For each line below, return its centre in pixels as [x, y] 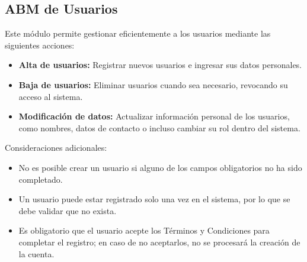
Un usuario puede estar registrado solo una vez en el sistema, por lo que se [154, 199]
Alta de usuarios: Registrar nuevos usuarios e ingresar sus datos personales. [160, 65]
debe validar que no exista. [68, 210]
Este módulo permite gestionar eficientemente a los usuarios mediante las [138, 33]
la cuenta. [36, 253]
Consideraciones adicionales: [56, 148]
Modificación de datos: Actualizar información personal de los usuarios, [154, 116]
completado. [41, 179]
